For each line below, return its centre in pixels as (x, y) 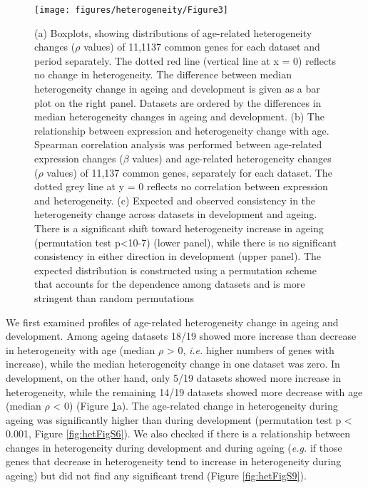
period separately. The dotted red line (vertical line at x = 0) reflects (185, 60)
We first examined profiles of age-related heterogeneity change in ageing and (172, 322)
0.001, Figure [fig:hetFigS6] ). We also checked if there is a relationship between (178, 434)
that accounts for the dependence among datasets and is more (170, 284)
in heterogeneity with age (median (81, 349)
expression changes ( (79, 158)
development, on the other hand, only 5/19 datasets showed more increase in (174, 377)
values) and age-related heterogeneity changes (232, 158)
